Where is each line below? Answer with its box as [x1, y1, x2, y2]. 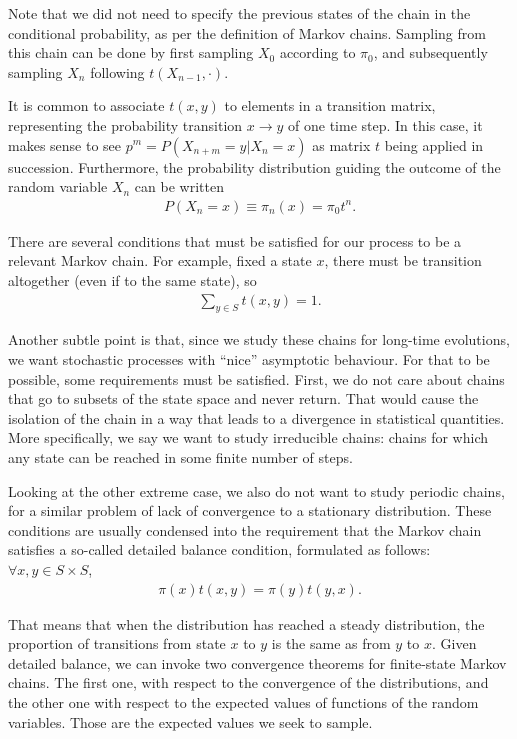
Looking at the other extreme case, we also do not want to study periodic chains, [8, 480, 505, 501]
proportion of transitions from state [8, 633, 226, 654]
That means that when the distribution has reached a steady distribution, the [8, 613, 485, 634]
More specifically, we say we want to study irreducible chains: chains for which [8, 427, 489, 448]
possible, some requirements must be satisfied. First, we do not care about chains [8, 368, 505, 389]
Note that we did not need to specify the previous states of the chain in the [8, 3, 471, 23]
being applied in [384, 134, 484, 155]
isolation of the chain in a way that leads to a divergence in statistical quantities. [8, 407, 505, 428]
